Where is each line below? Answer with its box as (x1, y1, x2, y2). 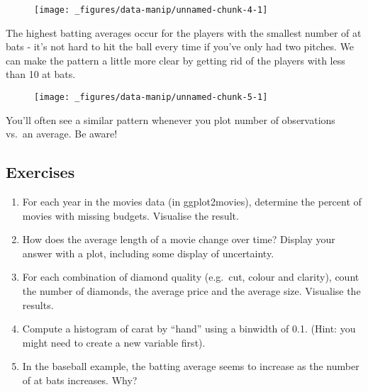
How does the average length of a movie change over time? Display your (22, 232, 335, 247)
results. (22, 297, 54, 312)
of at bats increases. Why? (22, 373, 138, 388)
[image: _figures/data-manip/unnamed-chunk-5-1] (34, 92, 268, 103)
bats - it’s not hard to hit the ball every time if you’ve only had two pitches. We (6, 39, 355, 54)
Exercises (6, 161, 75, 183)
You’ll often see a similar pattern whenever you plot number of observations (6, 112, 335, 127)
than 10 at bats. (6, 67, 76, 82)
